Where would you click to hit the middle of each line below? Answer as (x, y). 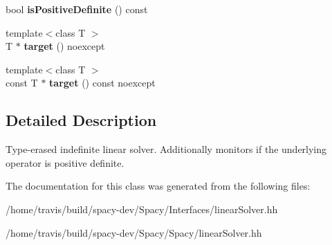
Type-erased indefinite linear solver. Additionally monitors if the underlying (166, 149)
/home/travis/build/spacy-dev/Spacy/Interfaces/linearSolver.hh (142, 209)
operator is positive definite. (65, 162)
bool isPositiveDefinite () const (77, 9)
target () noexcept (64, 46)
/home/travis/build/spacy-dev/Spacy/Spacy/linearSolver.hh (134, 232)
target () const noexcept (102, 83)
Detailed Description (81, 120)
